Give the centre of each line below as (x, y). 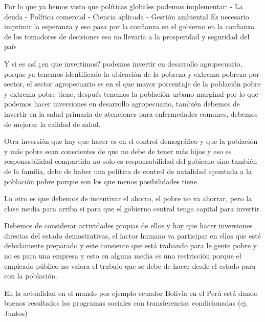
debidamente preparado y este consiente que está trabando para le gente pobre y (130, 245)
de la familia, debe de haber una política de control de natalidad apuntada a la (128, 171)
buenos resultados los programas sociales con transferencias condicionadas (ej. (126, 303)
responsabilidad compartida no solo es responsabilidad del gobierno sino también (131, 161)
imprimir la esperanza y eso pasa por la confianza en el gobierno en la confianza (129, 26)
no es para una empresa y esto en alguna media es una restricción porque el (123, 256)
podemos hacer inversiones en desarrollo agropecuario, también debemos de (122, 104)
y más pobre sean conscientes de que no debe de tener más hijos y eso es (118, 151)
